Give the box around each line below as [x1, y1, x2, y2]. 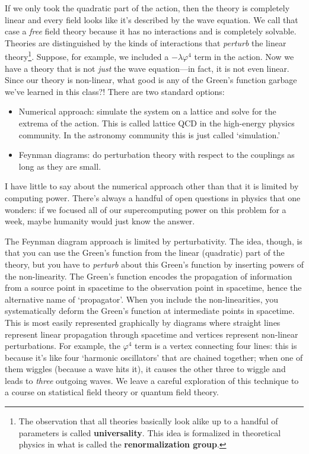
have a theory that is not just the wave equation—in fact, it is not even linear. [5, 62, 289, 74]
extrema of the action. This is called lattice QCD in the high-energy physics [18, 117, 295, 129]
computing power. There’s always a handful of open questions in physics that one [5, 191, 301, 204]
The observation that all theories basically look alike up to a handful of [18, 415, 278, 427]
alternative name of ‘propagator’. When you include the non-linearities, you [5, 293, 279, 305]
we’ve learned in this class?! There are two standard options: [5, 85, 225, 97]
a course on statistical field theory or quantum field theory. [5, 386, 219, 398]
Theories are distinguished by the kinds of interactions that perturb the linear [5, 36, 286, 49]
